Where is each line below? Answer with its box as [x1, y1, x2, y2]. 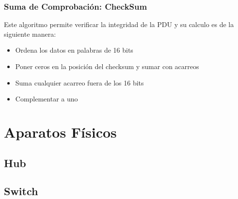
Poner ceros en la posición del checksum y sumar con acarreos [15, 61, 199, 71]
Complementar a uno [15, 94, 78, 104]
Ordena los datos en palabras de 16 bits [15, 45, 133, 55]
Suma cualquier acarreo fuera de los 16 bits [15, 77, 144, 87]
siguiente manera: [4, 28, 56, 39]
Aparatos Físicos [4, 122, 117, 142]
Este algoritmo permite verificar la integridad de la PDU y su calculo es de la [4, 19, 234, 29]
